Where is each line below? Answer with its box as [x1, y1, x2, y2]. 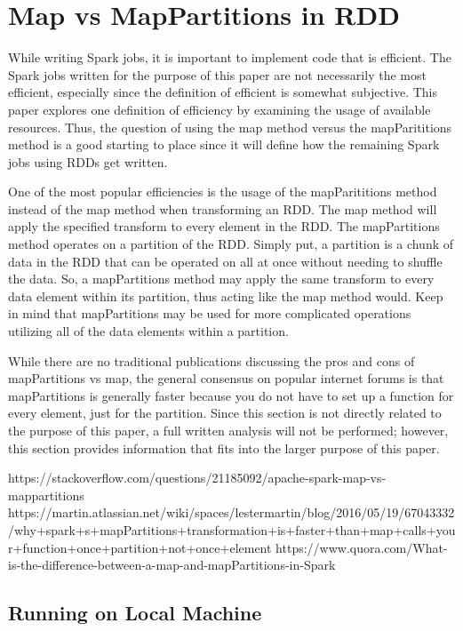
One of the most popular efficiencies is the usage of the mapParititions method [8, 182, 437, 201]
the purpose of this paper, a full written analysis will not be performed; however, [8, 421, 449, 439]
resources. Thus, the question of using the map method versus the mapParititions [8, 117, 452, 136]
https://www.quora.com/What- [275, 538, 448, 556]
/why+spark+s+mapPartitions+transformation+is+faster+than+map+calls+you [8, 520, 456, 539]
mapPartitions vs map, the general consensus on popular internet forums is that [8, 369, 444, 387]
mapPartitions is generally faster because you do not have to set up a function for [8, 386, 454, 404]
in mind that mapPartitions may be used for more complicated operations [8, 304, 411, 323]
